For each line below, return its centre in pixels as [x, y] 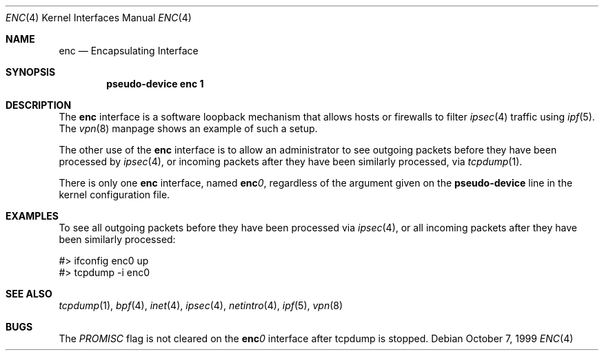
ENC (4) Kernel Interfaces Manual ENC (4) [99, 18]
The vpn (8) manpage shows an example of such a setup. [188, 128]
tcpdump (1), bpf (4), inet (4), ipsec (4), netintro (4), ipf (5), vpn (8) [201, 305]
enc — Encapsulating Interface [129, 51]
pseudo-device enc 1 [155, 84]
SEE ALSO [29, 294]
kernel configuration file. [114, 195]
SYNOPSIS [31, 72]
